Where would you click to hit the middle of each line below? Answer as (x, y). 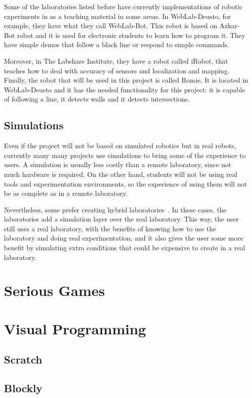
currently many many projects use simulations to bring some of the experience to (125, 155)
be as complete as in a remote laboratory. (66, 193)
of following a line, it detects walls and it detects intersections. (97, 99)
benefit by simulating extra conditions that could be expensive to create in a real (125, 248)
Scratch (23, 359)
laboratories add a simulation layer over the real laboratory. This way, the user (121, 219)
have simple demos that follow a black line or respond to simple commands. (117, 44)
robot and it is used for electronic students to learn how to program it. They (131, 35)
